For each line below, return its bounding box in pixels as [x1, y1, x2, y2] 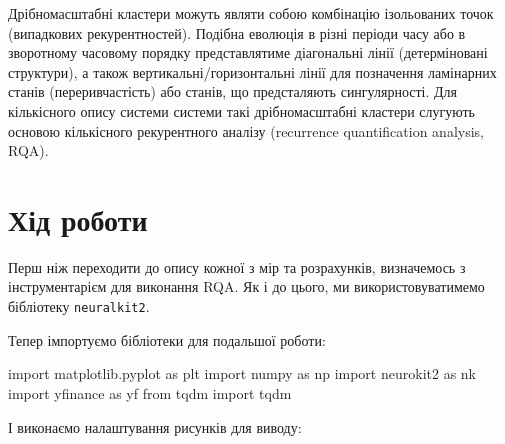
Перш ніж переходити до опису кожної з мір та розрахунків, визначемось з [8, 256, 466, 277]
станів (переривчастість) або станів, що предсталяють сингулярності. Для [8, 81, 458, 102]
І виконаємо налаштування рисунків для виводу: [8, 416, 302, 437]
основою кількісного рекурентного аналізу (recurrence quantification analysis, [8, 120, 485, 141]
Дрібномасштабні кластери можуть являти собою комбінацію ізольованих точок [8, 3, 494, 23]
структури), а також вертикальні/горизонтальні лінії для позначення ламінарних [8, 61, 497, 82]
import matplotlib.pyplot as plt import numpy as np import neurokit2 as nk [8, 363, 477, 384]
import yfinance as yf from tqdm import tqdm [8, 382, 292, 403]
